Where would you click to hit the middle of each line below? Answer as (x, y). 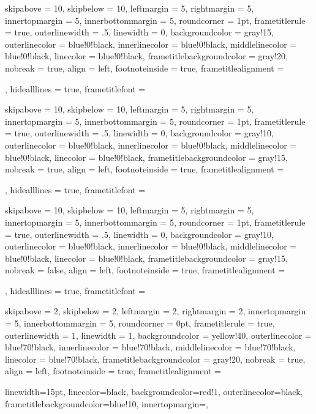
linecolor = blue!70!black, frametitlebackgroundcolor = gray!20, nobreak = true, (155, 359)
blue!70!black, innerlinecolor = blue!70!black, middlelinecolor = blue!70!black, (150, 347)
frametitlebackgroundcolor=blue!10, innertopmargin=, (107, 403)
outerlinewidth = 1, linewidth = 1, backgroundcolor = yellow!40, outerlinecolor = (158, 335)
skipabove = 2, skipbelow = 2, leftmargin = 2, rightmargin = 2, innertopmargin (156, 311)
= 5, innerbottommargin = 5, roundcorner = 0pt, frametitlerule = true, (140, 323)
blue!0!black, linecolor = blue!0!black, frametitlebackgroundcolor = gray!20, (146, 56)
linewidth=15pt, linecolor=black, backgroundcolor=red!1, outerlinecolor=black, (154, 392)
